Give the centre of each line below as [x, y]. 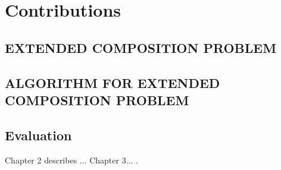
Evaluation [38, 135]
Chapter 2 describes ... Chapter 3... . [71, 160]
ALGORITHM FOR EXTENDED [113, 82]
